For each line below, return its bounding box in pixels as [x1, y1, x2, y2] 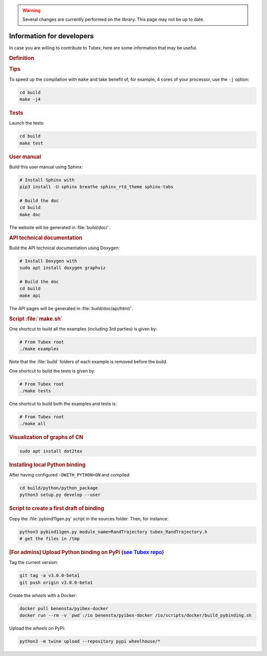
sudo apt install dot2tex [19, 448, 83, 454]
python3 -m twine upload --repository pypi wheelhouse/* [19, 638, 161, 644]
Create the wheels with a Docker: [9, 592, 77, 598]
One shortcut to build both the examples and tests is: [9, 401, 117, 407]
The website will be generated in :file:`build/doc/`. [9, 224, 111, 230]
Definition [9, 55, 34, 62]
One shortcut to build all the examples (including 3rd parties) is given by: [9, 326, 158, 331]
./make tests [19, 388, 51, 393]
